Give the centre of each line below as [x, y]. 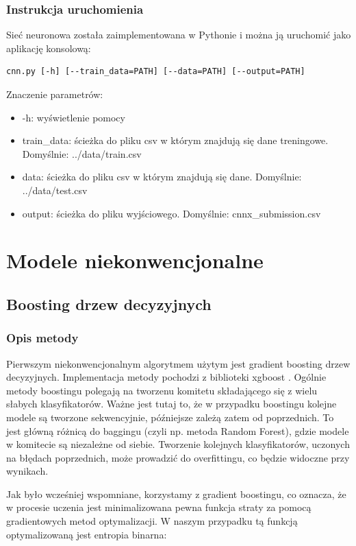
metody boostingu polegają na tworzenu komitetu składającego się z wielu [162, 390]
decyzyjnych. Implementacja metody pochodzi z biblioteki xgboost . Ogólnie [166, 377]
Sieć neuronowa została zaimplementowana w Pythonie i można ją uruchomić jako [179, 35]
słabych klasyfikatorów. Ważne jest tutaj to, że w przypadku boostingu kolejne [171, 404]
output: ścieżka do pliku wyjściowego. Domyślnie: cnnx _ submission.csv [171, 213]
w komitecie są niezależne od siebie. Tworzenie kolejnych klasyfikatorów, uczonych [178, 444]
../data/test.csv [55, 190]
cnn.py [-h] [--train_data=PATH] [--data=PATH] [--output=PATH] [156, 72]
